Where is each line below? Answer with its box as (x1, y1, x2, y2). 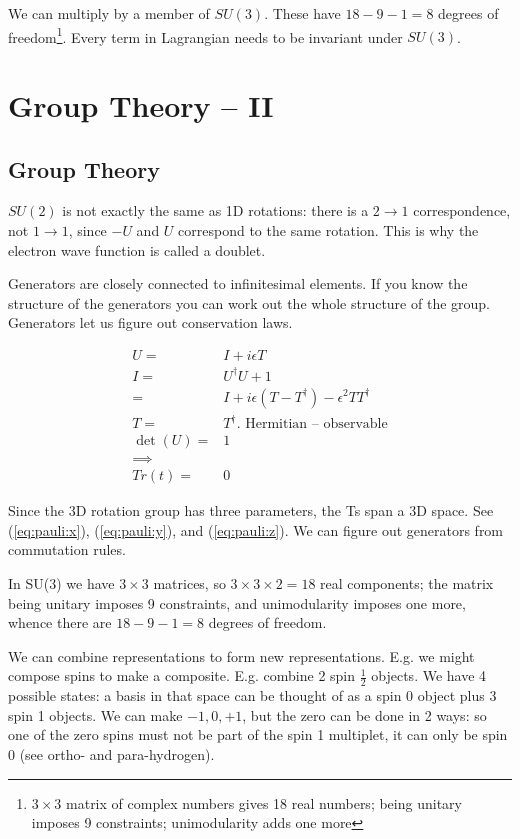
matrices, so (153, 572, 226, 593)
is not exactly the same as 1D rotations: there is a (62, 200, 369, 221)
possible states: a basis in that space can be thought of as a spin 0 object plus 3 (8, 685, 497, 706)
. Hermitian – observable (236, 417, 388, 432)
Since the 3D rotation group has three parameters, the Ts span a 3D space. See (8, 500, 494, 521)
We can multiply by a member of (8, 3, 210, 23)
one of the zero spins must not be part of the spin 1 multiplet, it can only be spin (8, 724, 508, 745)
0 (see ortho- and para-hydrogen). (8, 743, 215, 764)
